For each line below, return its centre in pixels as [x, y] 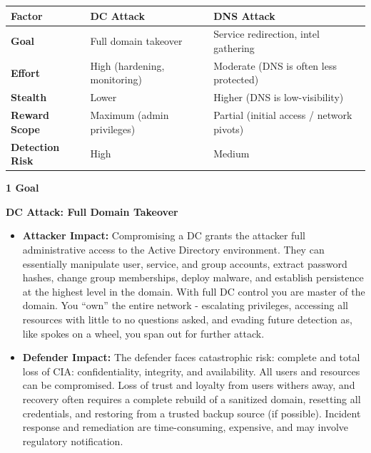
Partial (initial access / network [283, 115]
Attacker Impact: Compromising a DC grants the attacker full [164, 235]
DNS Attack [244, 15]
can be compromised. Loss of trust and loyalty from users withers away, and [189, 385]
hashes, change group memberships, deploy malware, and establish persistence [193, 277]
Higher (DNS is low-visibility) [279, 97]
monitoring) [116, 79]
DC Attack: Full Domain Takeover [92, 211]
